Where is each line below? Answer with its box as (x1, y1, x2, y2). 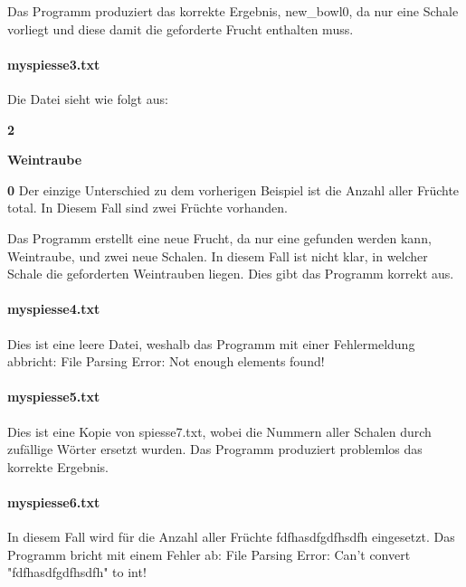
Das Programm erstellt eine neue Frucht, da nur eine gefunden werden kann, (7, 228, 432, 247)
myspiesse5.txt (7, 387, 100, 406)
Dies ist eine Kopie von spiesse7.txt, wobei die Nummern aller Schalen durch (7, 421, 432, 440)
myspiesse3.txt (7, 54, 100, 73)
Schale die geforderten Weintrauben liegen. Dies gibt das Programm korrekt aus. (7, 264, 454, 283)
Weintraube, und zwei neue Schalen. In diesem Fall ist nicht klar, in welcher (7, 246, 428, 265)
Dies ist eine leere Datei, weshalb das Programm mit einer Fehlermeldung (7, 334, 415, 353)
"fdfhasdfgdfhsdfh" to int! (7, 563, 147, 582)
